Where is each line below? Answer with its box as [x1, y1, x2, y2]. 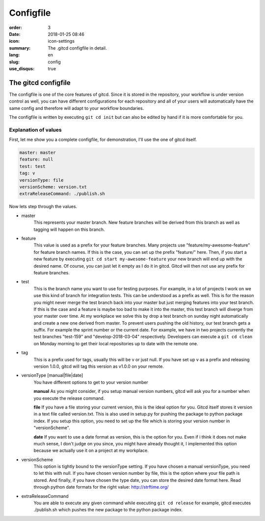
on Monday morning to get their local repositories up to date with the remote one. [33, 340, 198, 346]
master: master [19, 150, 56, 156]
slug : [9, 59, 20, 65]
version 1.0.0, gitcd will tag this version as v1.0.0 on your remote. [33, 363, 164, 369]
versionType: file [19, 177, 64, 183]
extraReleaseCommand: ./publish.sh [19, 191, 105, 196]
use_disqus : [9, 65, 35, 71]
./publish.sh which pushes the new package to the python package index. [33, 507, 183, 513]
